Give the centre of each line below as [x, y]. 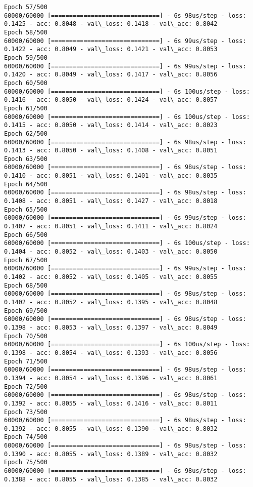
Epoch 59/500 [26, 57]
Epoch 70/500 [26, 336]
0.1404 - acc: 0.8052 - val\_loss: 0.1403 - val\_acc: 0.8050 [111, 252]
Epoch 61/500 [26, 108]
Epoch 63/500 [26, 159]
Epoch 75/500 [26, 462]
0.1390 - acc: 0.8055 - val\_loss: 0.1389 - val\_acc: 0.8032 [111, 454]
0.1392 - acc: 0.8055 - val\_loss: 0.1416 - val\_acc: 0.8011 [111, 403]
